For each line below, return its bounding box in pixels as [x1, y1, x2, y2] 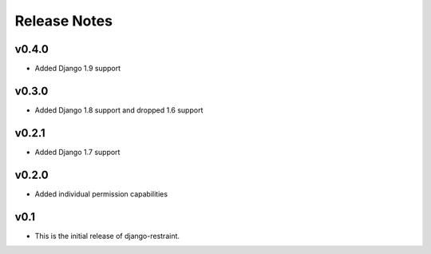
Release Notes [14, 12, 113, 30]
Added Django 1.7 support [34, 147, 121, 157]
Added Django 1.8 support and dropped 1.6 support [34, 105, 204, 115]
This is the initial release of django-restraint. [34, 231, 180, 240]
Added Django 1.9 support [34, 64, 121, 73]
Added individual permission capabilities [34, 189, 168, 199]
